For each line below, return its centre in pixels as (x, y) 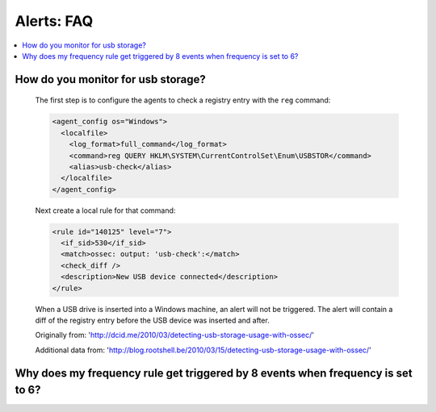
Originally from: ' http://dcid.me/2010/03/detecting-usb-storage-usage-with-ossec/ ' (175, 335)
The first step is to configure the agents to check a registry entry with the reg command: (183, 100)
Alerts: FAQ (54, 21)
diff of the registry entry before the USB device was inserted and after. (152, 320)
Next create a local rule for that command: (105, 210)
